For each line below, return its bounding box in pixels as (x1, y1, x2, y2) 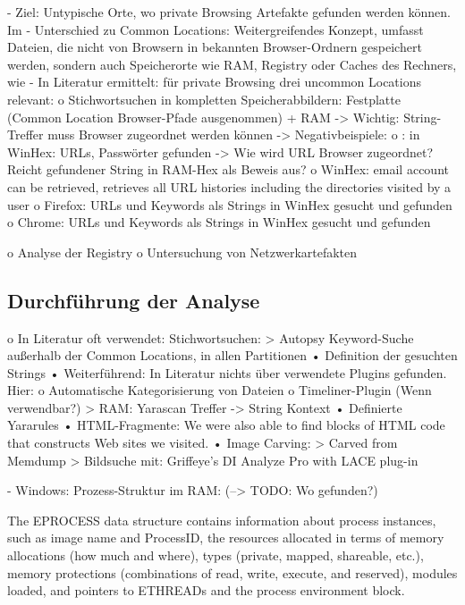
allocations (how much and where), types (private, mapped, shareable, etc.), (7, 546, 424, 565)
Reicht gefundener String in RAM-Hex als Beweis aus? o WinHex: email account (7, 160, 449, 179)
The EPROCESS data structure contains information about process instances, (7, 510, 436, 529)
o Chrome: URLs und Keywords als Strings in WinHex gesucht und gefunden (7, 213, 431, 231)
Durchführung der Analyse (7, 286, 260, 314)
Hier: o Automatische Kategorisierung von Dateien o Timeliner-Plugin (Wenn (7, 381, 432, 399)
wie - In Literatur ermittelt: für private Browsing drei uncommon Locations (7, 72, 422, 91)
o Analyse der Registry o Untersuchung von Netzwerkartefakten (7, 242, 358, 261)
